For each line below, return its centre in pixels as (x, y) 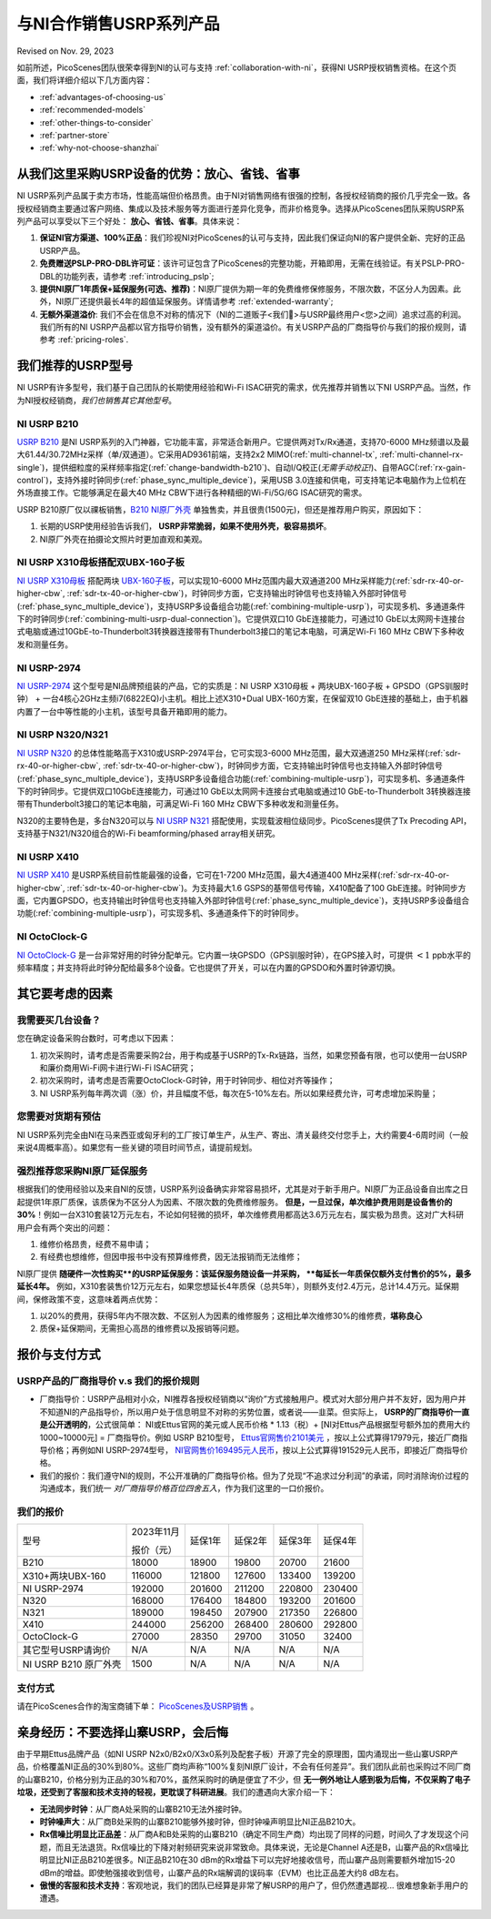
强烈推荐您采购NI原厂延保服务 (82, 1172)
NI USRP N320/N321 (62, 735)
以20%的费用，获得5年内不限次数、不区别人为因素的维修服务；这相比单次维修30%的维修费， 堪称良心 (231, 1315)
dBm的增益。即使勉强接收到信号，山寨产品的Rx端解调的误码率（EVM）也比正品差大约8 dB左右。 (221, 1873)
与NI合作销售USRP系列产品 (118, 24)
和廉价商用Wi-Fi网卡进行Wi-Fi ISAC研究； (118, 1067)
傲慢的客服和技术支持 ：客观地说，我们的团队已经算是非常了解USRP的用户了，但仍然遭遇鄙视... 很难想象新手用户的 (254, 1885)
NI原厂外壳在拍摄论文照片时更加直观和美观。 (124, 539)
